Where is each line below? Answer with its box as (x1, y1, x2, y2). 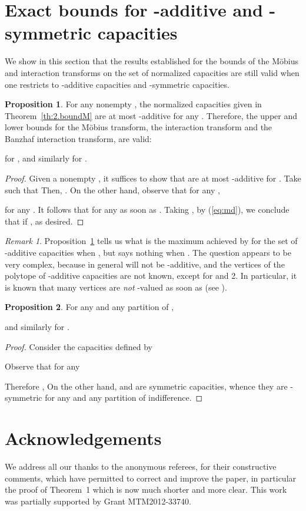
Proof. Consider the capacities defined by (5, 340, 152, 352)
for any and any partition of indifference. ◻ (45, 391, 203, 404)
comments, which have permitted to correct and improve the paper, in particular (5, 472, 297, 484)
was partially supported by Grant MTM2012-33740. (5, 494, 191, 507)
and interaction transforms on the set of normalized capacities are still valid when (5, 66, 300, 78)
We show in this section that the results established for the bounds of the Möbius (5, 55, 298, 67)
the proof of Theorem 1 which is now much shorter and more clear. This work (5, 483, 287, 496)
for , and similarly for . (5, 152, 87, 164)
